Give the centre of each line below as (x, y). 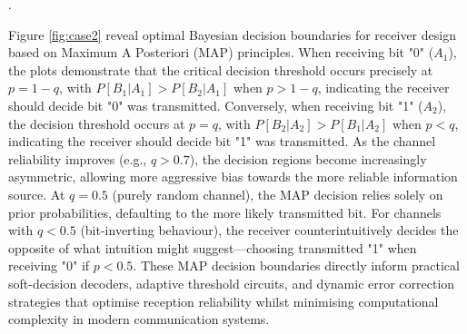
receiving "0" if (49, 265)
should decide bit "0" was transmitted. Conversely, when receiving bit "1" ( (216, 105)
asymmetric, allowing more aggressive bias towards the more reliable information (233, 177)
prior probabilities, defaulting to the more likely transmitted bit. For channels (225, 212)
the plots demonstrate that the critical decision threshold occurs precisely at (221, 69)
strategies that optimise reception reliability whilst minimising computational (224, 301)
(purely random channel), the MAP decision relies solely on (278, 194)
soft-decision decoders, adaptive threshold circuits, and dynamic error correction (232, 283)
